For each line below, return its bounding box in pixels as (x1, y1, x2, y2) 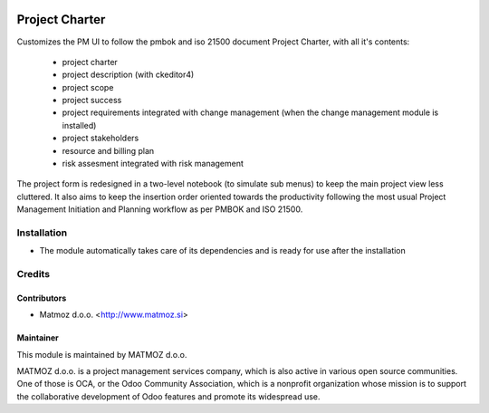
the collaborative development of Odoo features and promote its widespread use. (16, 390, 321, 402)
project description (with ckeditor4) (62, 69, 195, 81)
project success (62, 95, 122, 106)
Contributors (16, 293, 67, 303)
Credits (16, 268, 50, 281)
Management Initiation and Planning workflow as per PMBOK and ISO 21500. (16, 204, 303, 215)
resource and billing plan (62, 145, 155, 156)
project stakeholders (62, 132, 139, 144)
